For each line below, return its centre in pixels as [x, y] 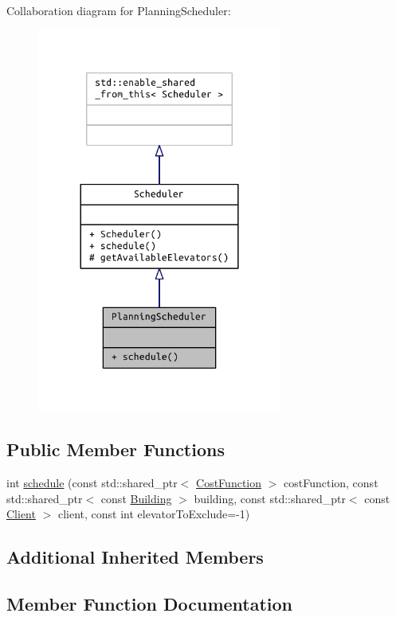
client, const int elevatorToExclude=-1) [154, 514]
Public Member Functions [116, 449]
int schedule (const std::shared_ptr [92, 483]
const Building [136, 498]
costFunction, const [331, 483]
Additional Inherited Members [135, 557]
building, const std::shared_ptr [270, 498]
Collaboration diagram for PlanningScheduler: [119, 10]
